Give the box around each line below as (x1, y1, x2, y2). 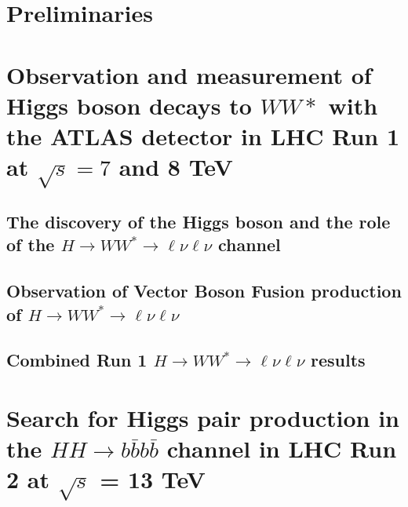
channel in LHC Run (166, 432, 397, 465)
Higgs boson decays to (6, 89, 252, 121)
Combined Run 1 (6, 348, 148, 372)
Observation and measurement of (6, 58, 372, 90)
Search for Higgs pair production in (6, 401, 400, 433)
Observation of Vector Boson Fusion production (6, 279, 402, 303)
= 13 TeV (100, 463, 206, 495)
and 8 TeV (118, 151, 233, 183)
